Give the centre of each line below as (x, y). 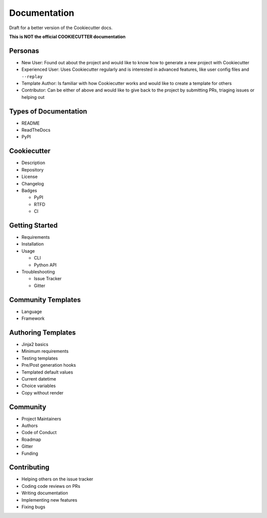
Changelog (33, 183)
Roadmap (31, 439)
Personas (24, 51)
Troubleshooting (38, 271)
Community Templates (45, 300)
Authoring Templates (43, 332)
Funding (30, 453)
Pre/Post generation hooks (49, 365)
